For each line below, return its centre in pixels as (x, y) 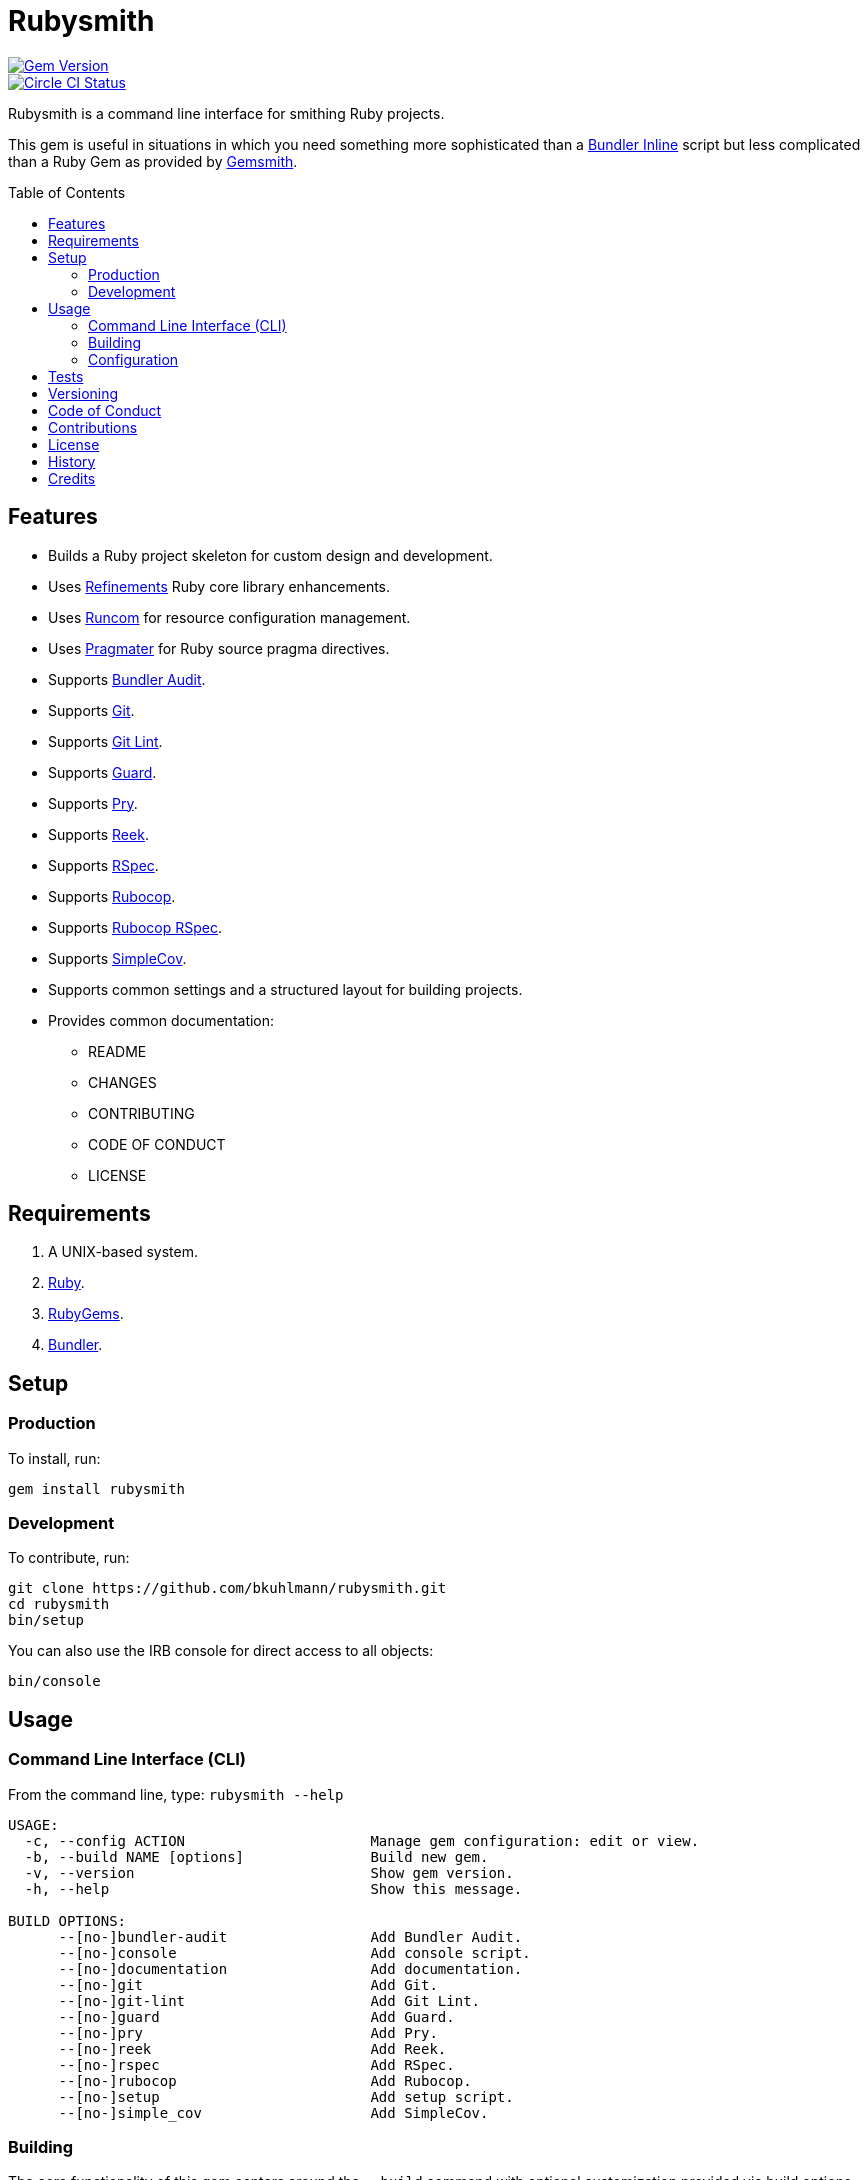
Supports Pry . (93, 803)
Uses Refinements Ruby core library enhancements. (219, 586)
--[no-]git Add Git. (248, 1984)
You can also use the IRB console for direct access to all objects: (221, 1651)
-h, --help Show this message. (273, 1888)
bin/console (54, 1681)
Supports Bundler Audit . (127, 679)
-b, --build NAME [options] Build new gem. (256, 1856)
